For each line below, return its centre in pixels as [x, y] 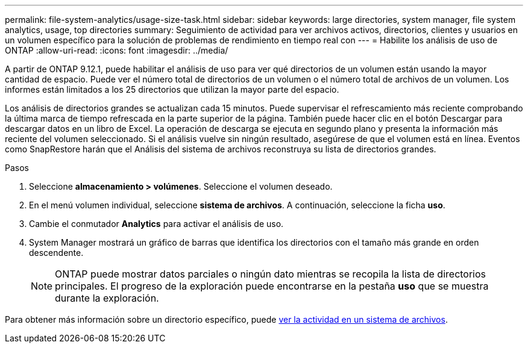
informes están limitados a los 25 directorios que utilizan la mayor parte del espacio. [172, 89]
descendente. [56, 253]
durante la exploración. [107, 298]
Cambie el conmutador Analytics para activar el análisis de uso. [156, 224]
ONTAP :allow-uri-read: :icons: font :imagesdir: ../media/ [117, 50]
